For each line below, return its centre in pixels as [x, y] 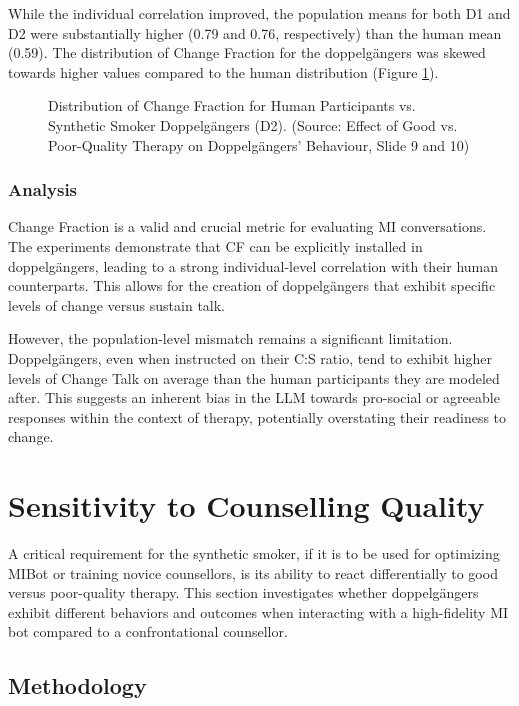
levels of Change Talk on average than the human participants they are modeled [254, 377]
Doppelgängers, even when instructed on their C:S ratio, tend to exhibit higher [250, 357]
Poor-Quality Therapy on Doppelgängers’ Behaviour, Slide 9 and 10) [259, 144]
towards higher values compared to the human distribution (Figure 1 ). [223, 71]
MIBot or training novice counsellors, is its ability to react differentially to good [253, 572]
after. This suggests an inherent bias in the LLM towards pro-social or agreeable [254, 397]
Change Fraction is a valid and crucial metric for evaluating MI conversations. [247, 226]
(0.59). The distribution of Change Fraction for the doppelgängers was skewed [247, 52]
